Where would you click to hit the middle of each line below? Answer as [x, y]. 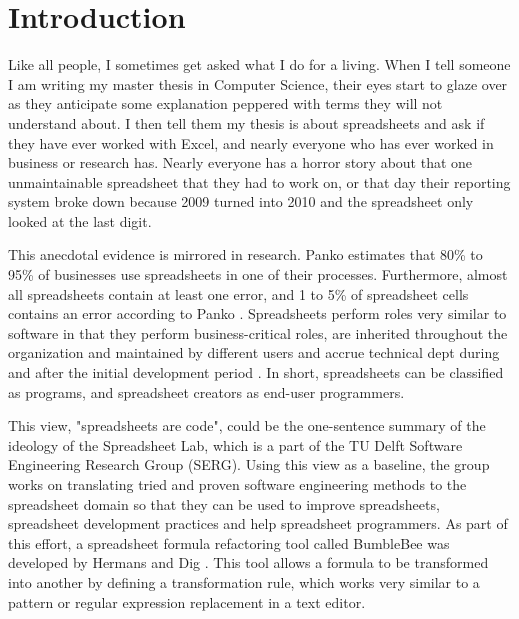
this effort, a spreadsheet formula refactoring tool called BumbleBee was [229, 542]
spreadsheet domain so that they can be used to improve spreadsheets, [224, 503]
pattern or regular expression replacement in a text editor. [187, 601]
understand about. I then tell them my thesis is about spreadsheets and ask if [246, 122]
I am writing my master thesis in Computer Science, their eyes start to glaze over [258, 83]
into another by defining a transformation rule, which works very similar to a [244, 581]
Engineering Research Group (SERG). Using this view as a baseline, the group [249, 464]
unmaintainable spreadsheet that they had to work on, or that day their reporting [259, 181]
